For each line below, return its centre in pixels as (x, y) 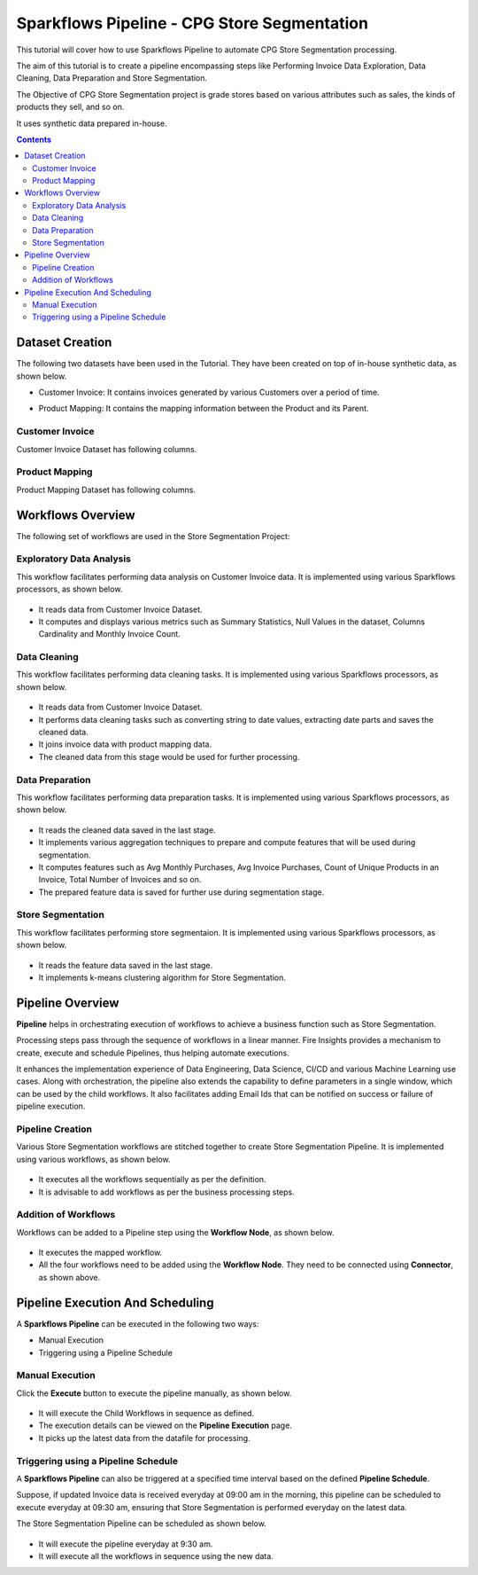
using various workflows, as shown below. (94, 1159)
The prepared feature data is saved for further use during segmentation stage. (181, 892)
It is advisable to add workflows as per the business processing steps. (167, 1192)
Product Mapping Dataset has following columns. (106, 490)
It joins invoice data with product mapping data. (125, 744)
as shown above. (69, 1277)
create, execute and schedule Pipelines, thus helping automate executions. (153, 1053)
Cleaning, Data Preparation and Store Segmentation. (112, 78)
